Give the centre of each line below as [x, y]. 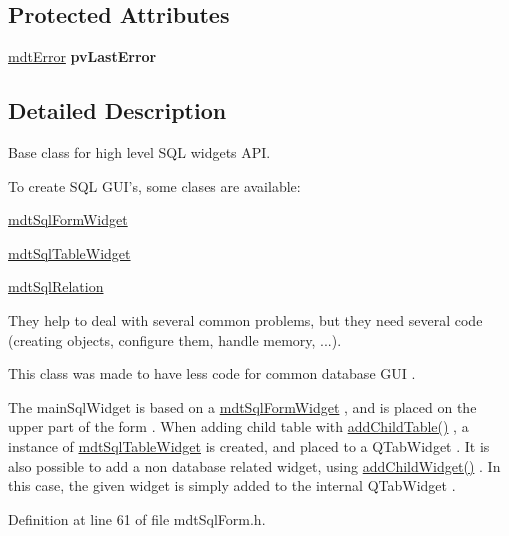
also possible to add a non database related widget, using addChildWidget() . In [254, 465]
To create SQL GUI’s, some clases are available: [154, 185]
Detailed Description [117, 110]
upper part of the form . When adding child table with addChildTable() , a [238, 426]
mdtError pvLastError [82, 56]
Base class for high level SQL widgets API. [139, 152]
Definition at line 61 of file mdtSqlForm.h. [137, 518]
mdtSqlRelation [56, 286]
